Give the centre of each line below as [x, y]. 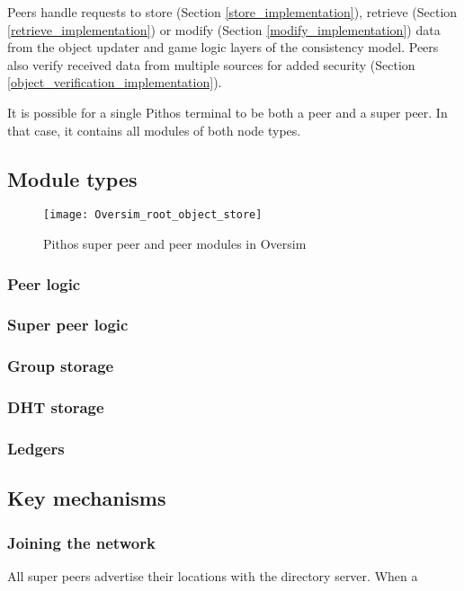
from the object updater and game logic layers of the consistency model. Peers [223, 47]
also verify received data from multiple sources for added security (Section [211, 64]
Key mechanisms [87, 498]
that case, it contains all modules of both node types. [154, 130]
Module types [72, 178]
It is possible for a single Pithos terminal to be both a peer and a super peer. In [228, 112]
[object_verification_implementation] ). [115, 82]
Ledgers [36, 448]
